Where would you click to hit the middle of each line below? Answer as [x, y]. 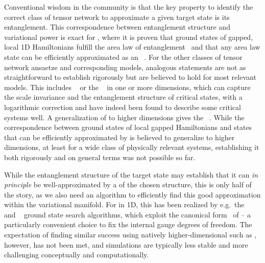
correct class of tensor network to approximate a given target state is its [117, 17]
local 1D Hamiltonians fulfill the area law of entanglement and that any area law [132, 47]
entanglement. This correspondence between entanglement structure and [117, 27]
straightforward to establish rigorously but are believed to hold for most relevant [130, 77]
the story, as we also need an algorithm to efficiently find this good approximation [132, 194]
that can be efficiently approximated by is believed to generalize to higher [119, 137]
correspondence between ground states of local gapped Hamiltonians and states [128, 127]
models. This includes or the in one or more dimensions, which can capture [127, 87]
